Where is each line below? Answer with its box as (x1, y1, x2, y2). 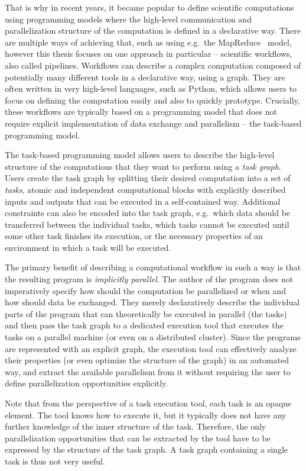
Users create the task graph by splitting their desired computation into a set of (5, 172, 291, 184)
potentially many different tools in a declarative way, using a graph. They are (5, 70, 285, 83)
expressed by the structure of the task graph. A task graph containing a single (5, 443, 288, 456)
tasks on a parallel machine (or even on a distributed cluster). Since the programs (5, 331, 301, 343)
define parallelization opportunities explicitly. (5, 377, 168, 389)
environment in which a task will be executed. (5, 241, 171, 253)
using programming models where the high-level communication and (5, 12, 252, 25)
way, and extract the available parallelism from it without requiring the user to (5, 365, 291, 378)
